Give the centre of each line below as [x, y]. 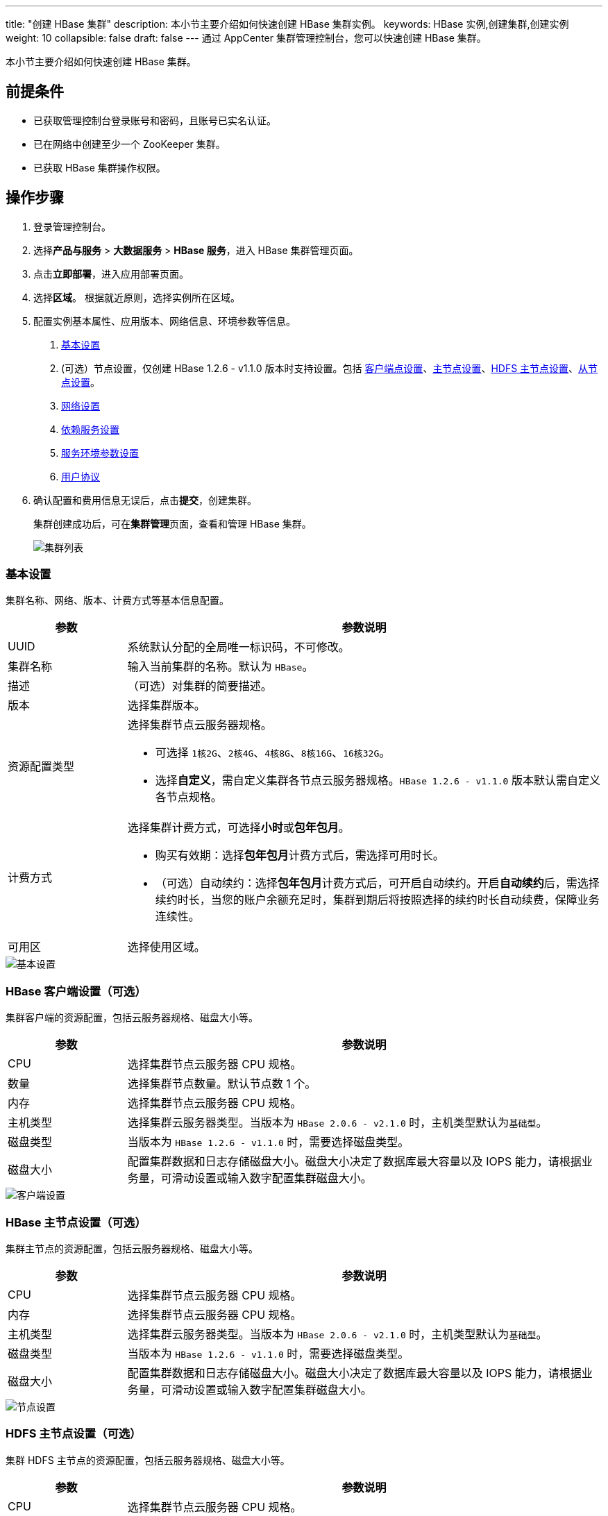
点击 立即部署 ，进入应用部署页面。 [111, 273]
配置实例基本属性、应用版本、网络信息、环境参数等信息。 [164, 321]
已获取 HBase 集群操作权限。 [100, 167]
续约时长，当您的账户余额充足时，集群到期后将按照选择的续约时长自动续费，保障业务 [377, 900]
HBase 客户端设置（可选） [76, 991]
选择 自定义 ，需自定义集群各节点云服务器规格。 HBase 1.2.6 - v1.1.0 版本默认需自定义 [378, 781]
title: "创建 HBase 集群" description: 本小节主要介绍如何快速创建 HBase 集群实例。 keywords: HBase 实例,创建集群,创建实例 [287, 24]
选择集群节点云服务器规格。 [200, 725]
